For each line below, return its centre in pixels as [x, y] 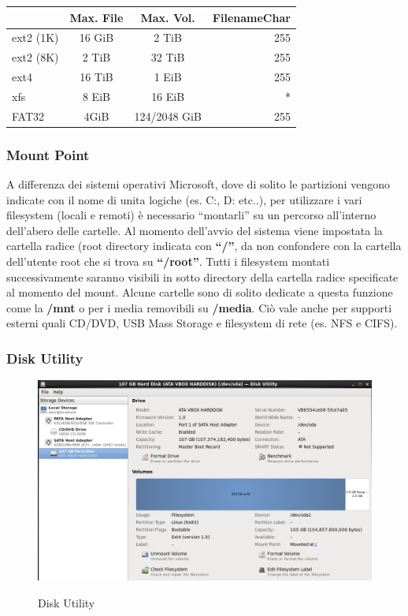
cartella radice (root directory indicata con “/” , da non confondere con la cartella [204, 246]
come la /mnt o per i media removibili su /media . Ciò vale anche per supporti [199, 307]
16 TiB [96, 77]
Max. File [96, 17]
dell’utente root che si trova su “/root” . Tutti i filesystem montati [168, 261]
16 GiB [96, 37]
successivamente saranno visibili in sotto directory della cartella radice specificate [202, 276]
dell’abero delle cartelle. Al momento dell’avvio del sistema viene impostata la [195, 230]
